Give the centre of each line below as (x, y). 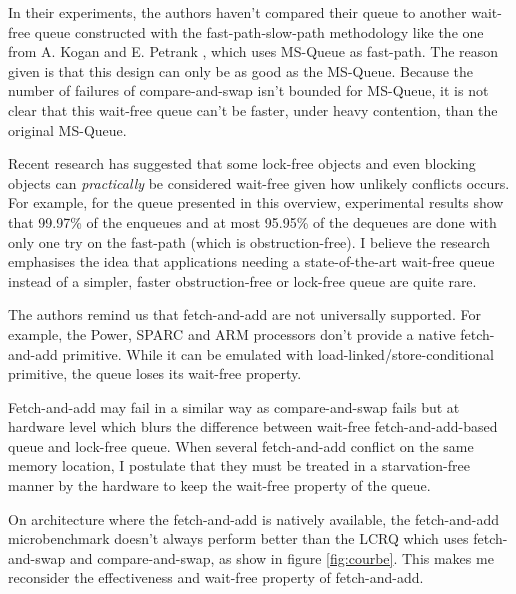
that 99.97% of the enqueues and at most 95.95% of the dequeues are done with (252, 221)
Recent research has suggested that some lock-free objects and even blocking (242, 163)
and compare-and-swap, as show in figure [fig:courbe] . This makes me (281, 557)
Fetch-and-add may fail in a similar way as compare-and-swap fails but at (234, 406)
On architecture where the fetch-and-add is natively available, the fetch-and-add (253, 518)
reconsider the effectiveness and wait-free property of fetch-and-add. (216, 577)
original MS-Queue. (67, 129)
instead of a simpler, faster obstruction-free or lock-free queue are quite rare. (242, 280)
